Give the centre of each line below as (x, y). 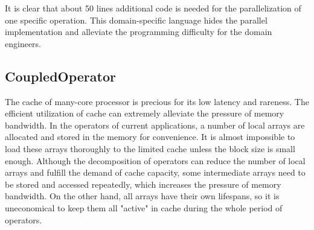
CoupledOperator (60, 76)
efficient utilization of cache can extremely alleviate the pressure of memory (145, 113)
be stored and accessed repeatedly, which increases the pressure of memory (143, 184)
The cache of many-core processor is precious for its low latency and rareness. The (157, 101)
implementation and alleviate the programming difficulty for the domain (139, 32)
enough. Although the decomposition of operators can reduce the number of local (155, 160)
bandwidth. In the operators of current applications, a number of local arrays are (155, 125)
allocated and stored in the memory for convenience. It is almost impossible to (150, 137)
